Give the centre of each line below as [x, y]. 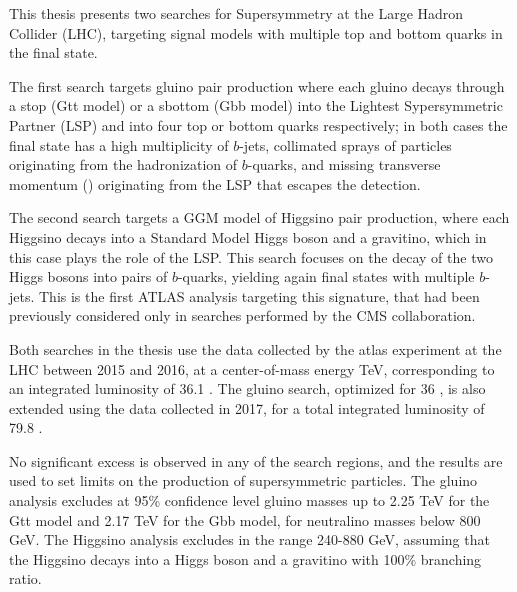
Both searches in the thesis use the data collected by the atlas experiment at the [255, 348]
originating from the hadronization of [123, 164]
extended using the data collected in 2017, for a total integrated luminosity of [247, 407]
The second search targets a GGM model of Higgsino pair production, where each [259, 217]
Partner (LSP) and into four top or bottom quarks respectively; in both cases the [258, 124]
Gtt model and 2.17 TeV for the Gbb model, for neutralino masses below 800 [245, 519]
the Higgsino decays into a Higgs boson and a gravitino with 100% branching [245, 558]
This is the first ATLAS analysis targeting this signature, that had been [259, 295]
